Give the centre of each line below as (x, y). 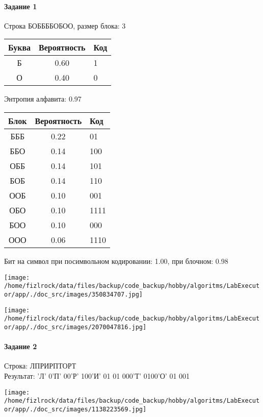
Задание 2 (21, 346)
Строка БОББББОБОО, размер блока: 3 (65, 25)
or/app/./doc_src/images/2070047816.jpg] (75, 327)
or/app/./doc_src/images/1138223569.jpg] (75, 409)
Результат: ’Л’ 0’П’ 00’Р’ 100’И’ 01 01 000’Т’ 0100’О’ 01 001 (97, 375)
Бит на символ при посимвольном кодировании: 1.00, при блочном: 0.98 (116, 261)
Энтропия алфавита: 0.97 (43, 99)
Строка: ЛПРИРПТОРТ (40, 366)
